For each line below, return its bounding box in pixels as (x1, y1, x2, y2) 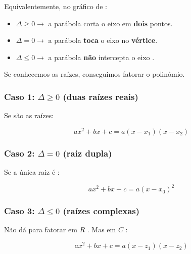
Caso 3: (4, 205, 35, 217)
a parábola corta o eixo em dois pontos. (48, 18, 173, 28)
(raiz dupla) (63, 146, 112, 159)
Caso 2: (4, 146, 35, 159)
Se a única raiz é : (4, 167, 60, 177)
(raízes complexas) (63, 205, 140, 217)
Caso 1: (4, 90, 35, 103)
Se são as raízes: (4, 110, 54, 121)
